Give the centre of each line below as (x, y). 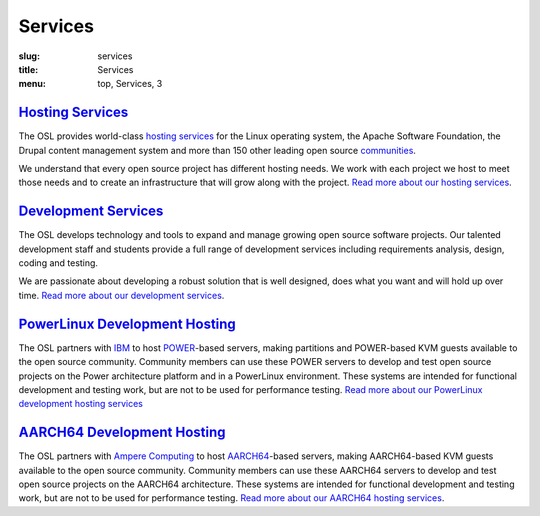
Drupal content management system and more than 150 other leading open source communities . (217, 150)
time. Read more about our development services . (121, 295)
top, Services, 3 (130, 84)
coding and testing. (58, 263)
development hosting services (81, 404)
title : (28, 69)
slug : (29, 56)
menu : (32, 84)
